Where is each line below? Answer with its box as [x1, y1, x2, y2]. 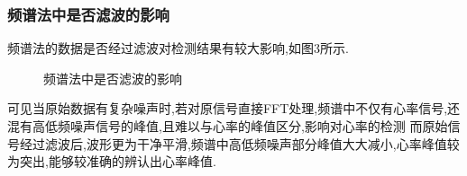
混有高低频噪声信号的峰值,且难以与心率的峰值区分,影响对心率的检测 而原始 [7, 117, 448, 135]
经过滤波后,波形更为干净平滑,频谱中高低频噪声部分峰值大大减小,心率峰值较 [19, 134, 460, 153]
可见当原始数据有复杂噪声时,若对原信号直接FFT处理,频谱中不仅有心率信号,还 [7, 99, 461, 118]
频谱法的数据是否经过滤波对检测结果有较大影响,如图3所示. [7, 39, 349, 57]
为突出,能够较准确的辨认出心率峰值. [7, 152, 216, 171]
